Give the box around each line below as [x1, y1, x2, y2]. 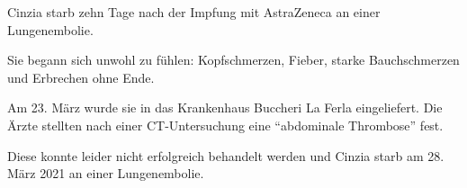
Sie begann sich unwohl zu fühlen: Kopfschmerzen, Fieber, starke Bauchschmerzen [7, 50, 460, 69]
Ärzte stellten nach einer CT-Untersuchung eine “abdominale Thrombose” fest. [7, 115, 444, 134]
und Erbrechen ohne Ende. [7, 67, 155, 86]
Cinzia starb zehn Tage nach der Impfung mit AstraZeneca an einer [7, 3, 381, 21]
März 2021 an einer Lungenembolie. [7, 164, 204, 183]
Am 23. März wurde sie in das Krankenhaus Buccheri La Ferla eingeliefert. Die [7, 98, 443, 117]
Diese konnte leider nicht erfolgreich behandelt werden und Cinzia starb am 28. [7, 146, 445, 165]
